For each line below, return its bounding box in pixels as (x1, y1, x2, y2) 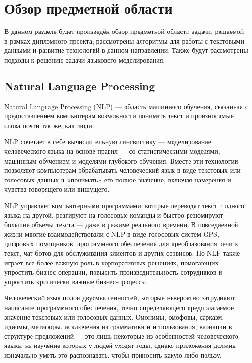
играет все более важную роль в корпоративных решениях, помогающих (4, 257, 219, 267)
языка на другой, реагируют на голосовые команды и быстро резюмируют (4, 210, 223, 220)
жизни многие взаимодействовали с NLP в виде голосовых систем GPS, (4, 229, 219, 239)
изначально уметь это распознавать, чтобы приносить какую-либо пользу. (4, 349, 222, 360)
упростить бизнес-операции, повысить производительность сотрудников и (4, 267, 222, 277)
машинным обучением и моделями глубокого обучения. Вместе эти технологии (4, 155, 238, 165)
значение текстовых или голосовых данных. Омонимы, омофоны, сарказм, (4, 312, 224, 322)
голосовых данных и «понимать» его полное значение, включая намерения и (4, 174, 231, 184)
